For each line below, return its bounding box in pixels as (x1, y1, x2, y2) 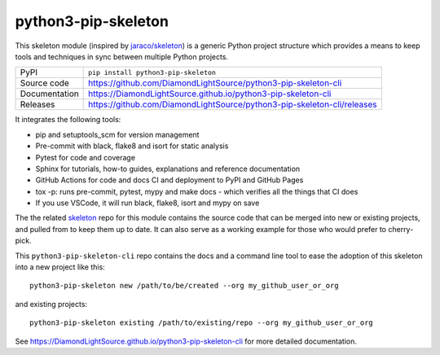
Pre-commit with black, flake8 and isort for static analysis (35, 141, 229, 151)
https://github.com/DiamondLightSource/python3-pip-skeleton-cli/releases (88, 99, 377, 110)
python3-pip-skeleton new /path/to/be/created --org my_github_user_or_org (29, 281, 339, 291)
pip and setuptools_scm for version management (35, 129, 200, 139)
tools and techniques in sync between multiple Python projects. (15, 51, 228, 61)
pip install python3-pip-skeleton (88, 68, 216, 77)
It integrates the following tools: (15, 115, 121, 125)
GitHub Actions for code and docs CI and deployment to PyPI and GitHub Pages (35, 175, 304, 185)
